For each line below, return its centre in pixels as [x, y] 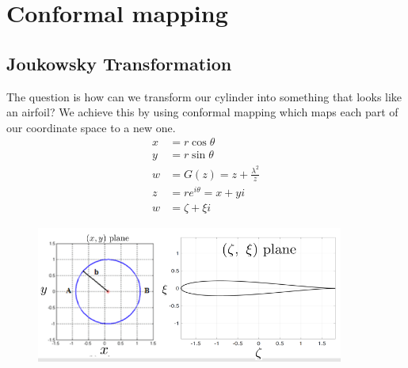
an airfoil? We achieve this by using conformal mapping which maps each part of [202, 112]
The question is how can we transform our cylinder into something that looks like [204, 96]
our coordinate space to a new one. [91, 127]
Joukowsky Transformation [119, 63]
